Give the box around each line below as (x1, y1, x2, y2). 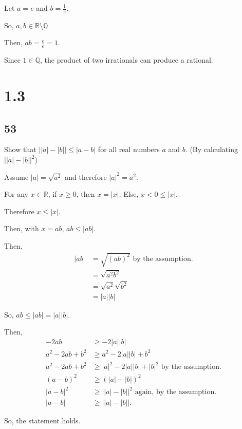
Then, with (4, 223, 39, 234)
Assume (4, 171, 29, 182)
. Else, (119, 189, 139, 199)
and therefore (65, 171, 107, 182)
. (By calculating (185, 144, 238, 155)
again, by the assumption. (135, 388, 217, 396)
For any (4, 189, 28, 199)
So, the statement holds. (4, 415, 81, 426)
